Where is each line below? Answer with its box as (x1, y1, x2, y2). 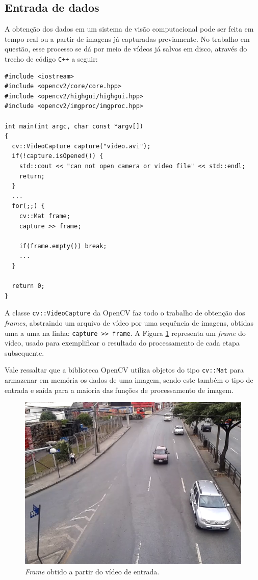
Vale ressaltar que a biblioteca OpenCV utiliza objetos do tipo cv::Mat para (5, 364, 244, 375)
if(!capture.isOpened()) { (12, 152, 104, 160)
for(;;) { (12, 202, 45, 210)
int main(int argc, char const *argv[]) (5, 122, 144, 130)
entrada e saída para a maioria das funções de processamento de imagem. (5, 384, 234, 395)
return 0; (12, 282, 45, 290)
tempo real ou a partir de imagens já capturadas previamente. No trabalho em (5, 33, 250, 44)
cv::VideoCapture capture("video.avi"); (12, 142, 151, 150)
